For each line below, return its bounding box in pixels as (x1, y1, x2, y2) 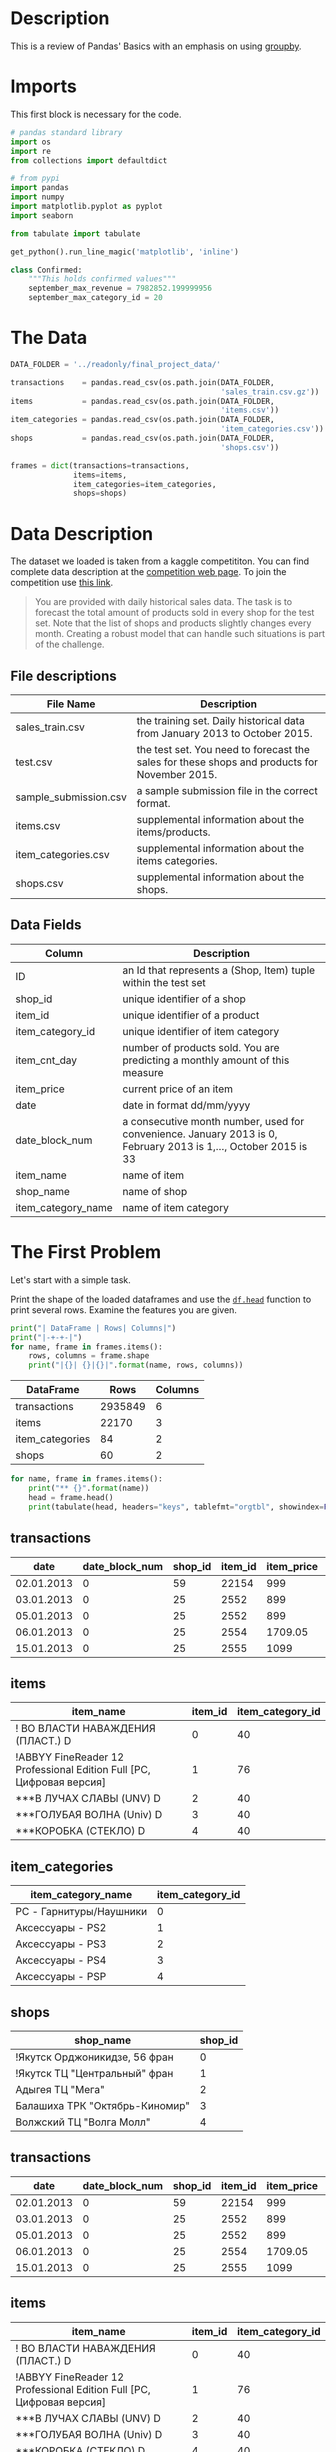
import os (10, 137, 52, 147)
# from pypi (10, 173, 60, 184)
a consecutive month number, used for (122, 1114, 305, 1128)
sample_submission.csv (15, 790, 128, 804)
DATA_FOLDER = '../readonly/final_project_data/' (10, 359, 222, 369)
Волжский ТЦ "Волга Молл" (15, 2115, 151, 2129)
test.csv (15, 755, 53, 769)
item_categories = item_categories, (73, 479, 217, 489)
